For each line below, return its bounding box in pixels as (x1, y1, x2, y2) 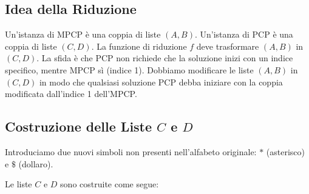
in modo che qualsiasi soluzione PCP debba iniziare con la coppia (39, 75, 283, 88)
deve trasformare (196, 39, 259, 52)
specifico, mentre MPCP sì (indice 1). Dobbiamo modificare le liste (5, 63, 254, 76)
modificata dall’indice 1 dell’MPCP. (5, 87, 137, 100)
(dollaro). (18, 157, 53, 170)
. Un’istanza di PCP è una (194, 28, 293, 41)
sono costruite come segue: (60, 178, 159, 190)
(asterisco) (266, 145, 305, 158)
